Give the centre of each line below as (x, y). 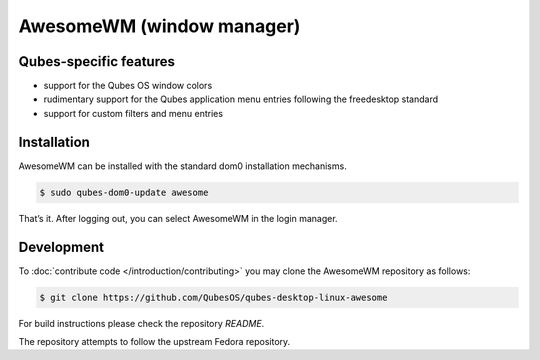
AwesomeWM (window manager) (159, 26)
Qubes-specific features (96, 61)
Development (61, 246)
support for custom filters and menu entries (133, 113)
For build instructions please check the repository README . (141, 323)
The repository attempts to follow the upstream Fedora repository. (154, 341)
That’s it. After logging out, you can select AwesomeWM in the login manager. (178, 218)
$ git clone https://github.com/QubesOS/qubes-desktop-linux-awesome (213, 297)
